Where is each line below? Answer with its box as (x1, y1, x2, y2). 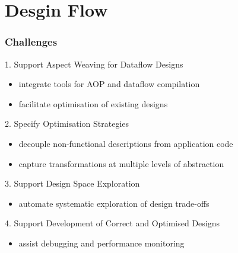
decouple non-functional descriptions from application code (18, 137, 233, 149)
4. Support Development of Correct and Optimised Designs (5, 217, 220, 229)
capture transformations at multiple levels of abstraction (18, 157, 224, 169)
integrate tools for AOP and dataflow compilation (18, 78, 200, 90)
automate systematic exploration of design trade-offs (18, 197, 210, 209)
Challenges (5, 34, 58, 49)
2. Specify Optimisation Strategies (5, 117, 129, 130)
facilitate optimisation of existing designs (18, 97, 168, 110)
